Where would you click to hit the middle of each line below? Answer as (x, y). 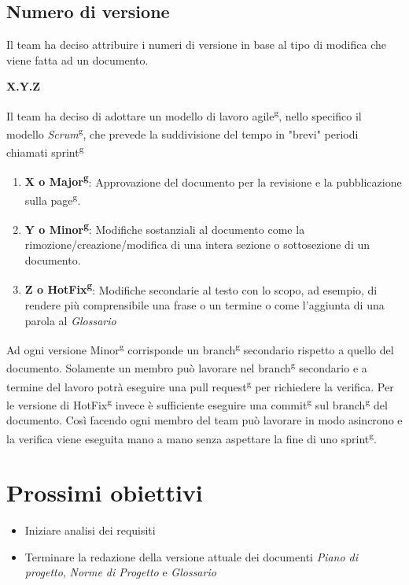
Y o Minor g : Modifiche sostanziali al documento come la (165, 228)
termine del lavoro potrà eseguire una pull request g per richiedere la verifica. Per (200, 385)
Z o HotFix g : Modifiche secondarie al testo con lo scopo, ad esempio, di (201, 288)
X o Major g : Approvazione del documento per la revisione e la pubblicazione (213, 180)
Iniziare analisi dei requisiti (90, 530)
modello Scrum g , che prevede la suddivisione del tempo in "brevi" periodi (182, 133)
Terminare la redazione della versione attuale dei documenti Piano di (192, 556)
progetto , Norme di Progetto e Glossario (120, 572)
